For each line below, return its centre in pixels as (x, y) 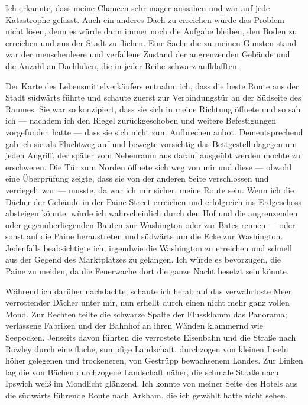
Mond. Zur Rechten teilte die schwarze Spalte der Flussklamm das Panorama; (146, 314)
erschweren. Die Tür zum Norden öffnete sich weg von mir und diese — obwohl (149, 166)
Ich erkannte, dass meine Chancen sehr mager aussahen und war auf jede (138, 8)
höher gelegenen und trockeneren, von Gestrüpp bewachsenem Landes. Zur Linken (154, 360)
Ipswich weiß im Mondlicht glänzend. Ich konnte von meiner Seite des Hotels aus (152, 383)
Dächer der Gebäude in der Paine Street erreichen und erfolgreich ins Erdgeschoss (154, 201)
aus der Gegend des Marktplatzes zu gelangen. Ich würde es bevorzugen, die (143, 259)
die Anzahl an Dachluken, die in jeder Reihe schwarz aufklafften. (122, 65)
